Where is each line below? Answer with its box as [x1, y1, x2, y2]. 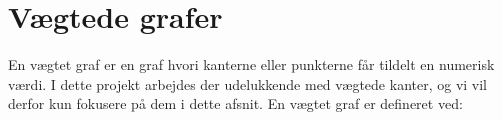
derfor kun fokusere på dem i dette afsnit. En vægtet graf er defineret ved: [8, 93, 463, 114]
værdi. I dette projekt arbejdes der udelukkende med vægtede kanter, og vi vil [8, 73, 488, 94]
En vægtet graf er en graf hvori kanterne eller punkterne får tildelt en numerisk [8, 54, 495, 75]
